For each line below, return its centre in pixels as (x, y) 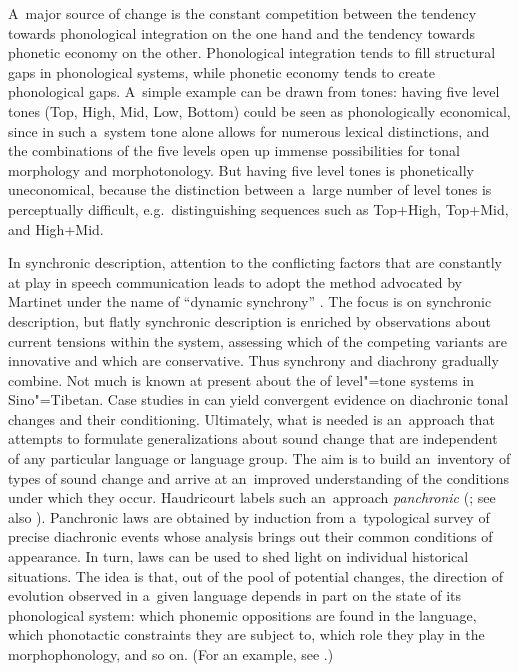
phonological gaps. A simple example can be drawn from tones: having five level (254, 91)
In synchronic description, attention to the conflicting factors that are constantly (255, 262)
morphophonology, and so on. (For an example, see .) (171, 654)
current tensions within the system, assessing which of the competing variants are (257, 340)
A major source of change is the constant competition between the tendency (242, 13)
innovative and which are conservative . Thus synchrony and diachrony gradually (253, 360)
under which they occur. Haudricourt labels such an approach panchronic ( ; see (252, 497)
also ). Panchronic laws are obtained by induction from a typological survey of (249, 516)
